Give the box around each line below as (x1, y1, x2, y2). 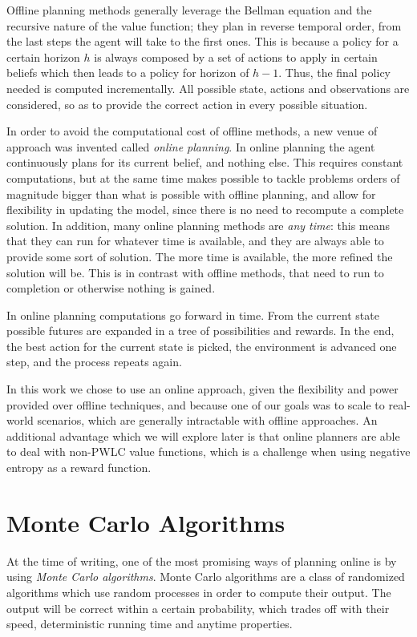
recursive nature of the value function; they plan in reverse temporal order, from (6, 17, 402, 34)
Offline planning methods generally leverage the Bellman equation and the (6, 2, 372, 18)
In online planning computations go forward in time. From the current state (6, 306, 379, 323)
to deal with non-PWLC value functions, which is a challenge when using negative (6, 443, 411, 460)
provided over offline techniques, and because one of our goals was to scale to (6, 396, 385, 413)
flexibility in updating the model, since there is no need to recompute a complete (6, 201, 404, 218)
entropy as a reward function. (6, 459, 152, 476)
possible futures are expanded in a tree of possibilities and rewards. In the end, (6, 322, 395, 339)
